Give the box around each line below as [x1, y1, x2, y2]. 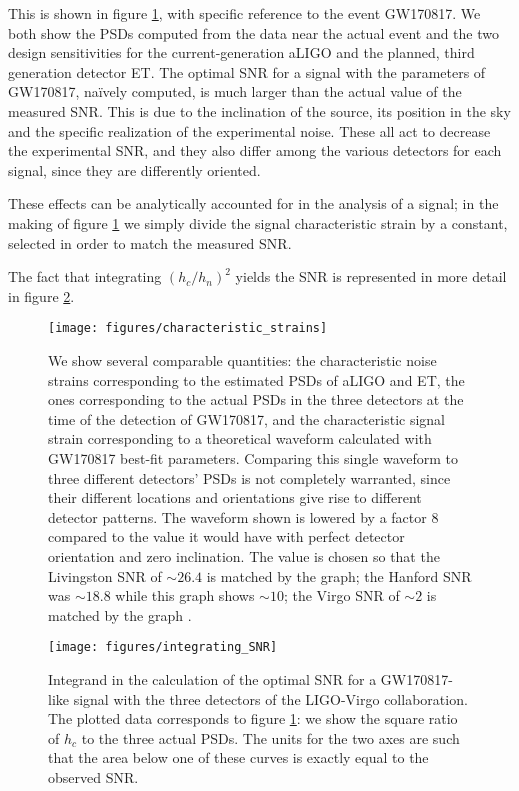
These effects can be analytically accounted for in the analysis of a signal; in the [8, 193, 499, 214]
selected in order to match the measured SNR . [8, 232, 292, 253]
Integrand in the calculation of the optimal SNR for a [48, 668, 377, 689]
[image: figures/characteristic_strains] [48, 321, 328, 336]
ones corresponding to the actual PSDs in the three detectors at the [48, 389, 464, 410]
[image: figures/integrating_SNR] [48, 640, 278, 655]
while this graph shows [115, 585, 255, 606]
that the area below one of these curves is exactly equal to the [48, 747, 429, 768]
